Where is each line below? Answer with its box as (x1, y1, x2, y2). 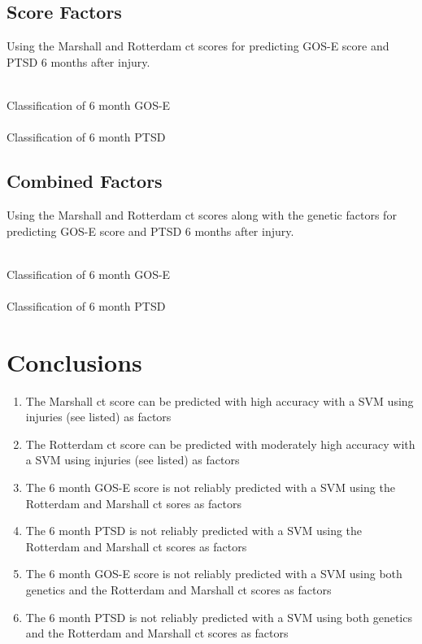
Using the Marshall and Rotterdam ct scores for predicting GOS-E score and (7, 37, 389, 54)
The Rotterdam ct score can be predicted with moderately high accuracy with (25, 435, 415, 452)
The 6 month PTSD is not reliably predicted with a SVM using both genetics (25, 608, 412, 625)
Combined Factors (7, 168, 163, 194)
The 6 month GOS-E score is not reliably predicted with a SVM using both (25, 565, 402, 582)
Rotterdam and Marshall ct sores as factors (25, 494, 241, 511)
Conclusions (7, 345, 142, 378)
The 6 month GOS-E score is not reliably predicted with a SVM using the (25, 479, 395, 496)
